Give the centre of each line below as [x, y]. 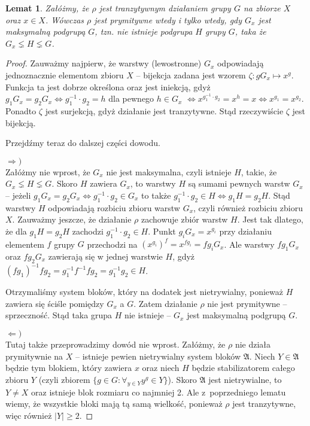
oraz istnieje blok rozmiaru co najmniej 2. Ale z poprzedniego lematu [159, 392]
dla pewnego [131, 98]
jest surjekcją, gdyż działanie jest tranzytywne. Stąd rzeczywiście [164, 110]
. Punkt [162, 231]
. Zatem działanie [165, 303]
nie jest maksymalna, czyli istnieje [169, 171]
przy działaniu [246, 231]
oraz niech [161, 368]
